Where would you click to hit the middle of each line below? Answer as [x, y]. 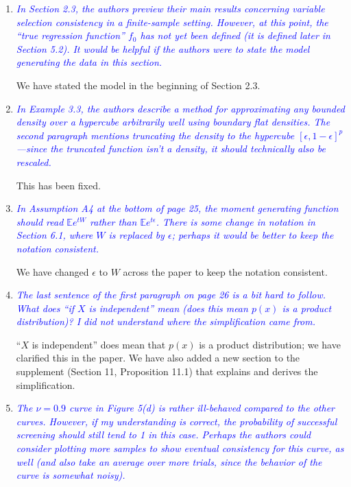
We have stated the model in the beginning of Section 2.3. [138, 85]
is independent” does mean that [99, 344]
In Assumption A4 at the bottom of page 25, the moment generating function [177, 208]
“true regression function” [70, 35]
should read [40, 221]
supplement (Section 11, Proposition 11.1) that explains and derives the [167, 371]
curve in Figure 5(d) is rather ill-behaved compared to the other [202, 408]
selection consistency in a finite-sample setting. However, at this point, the [172, 22]
